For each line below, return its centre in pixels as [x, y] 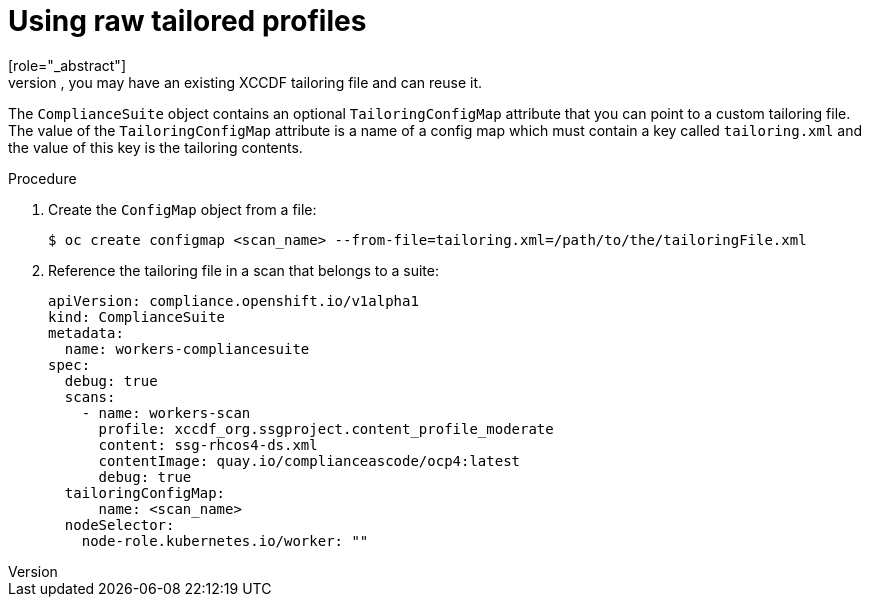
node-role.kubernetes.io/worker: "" [225, 540]
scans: [90, 396]
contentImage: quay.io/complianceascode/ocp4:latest [309, 460]
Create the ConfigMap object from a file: [182, 209]
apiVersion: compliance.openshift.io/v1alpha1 [233, 300]
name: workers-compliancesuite [187, 348]
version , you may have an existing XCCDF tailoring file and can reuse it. [245, 82]
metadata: [86, 332]
